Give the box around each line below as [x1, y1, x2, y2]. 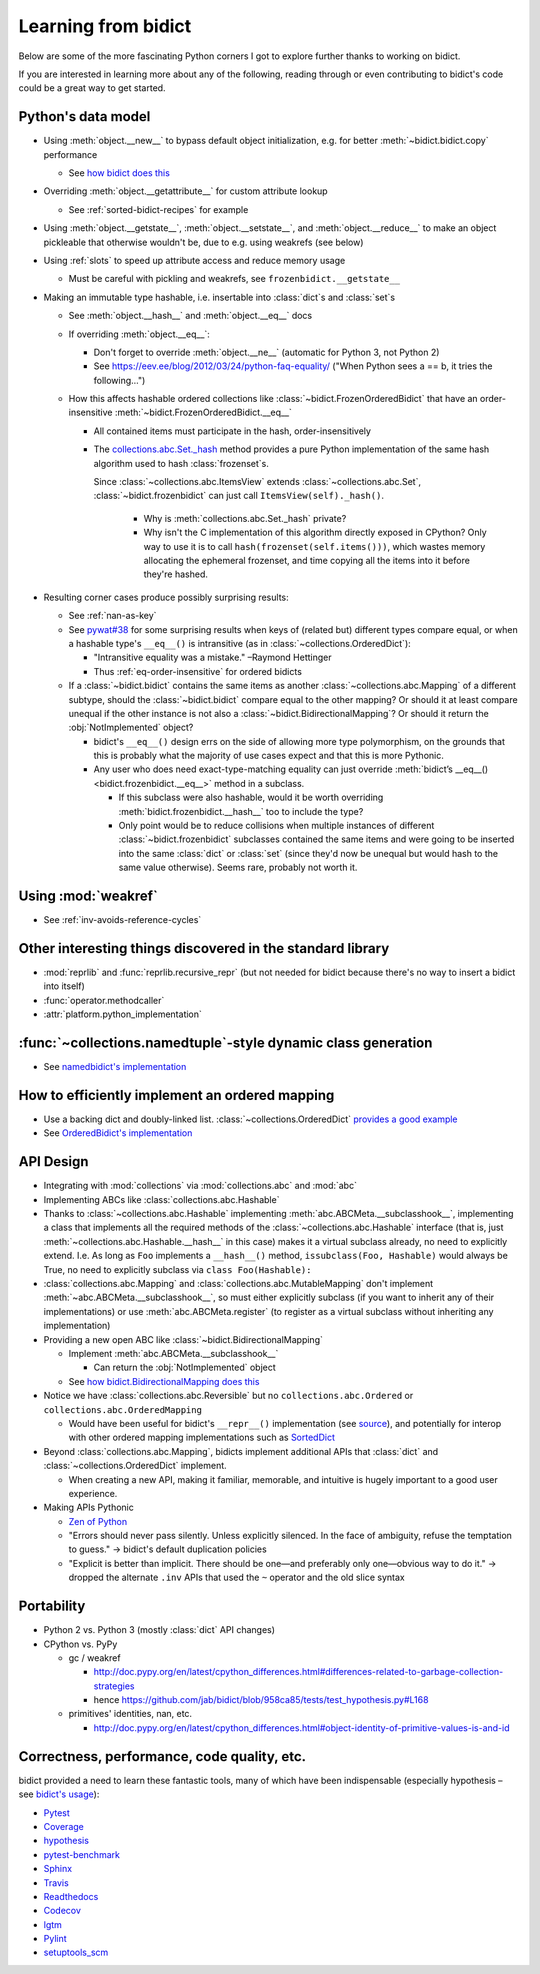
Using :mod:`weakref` [18, 888, 159, 905]
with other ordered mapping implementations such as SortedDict [68, 1431, 335, 1444]
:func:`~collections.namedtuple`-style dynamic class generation [18, 1035, 433, 1051]
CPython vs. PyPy [43, 1638, 118, 1650]
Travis [43, 1876, 69, 1889]
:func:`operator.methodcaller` [43, 994, 165, 1006]
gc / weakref [68, 1651, 121, 1664]
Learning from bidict [18, 15, 192, 37]
